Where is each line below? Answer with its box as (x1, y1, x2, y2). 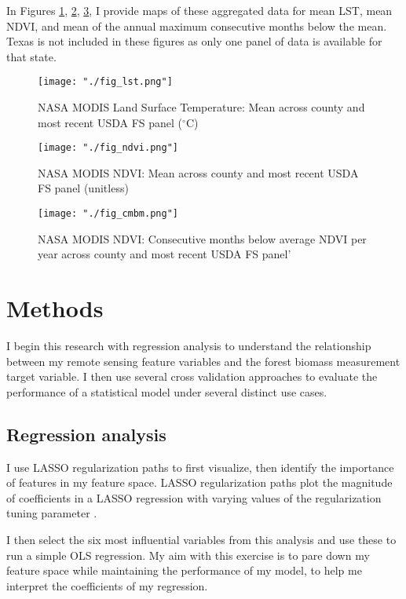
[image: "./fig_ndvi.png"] (38, 142, 178, 154)
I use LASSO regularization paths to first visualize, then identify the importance (6, 458, 394, 475)
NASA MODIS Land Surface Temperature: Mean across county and (38, 99, 365, 115)
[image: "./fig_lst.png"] (38, 76, 173, 88)
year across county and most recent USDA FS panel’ (38, 246, 291, 262)
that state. (6, 48, 57, 64)
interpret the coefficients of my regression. (6, 577, 208, 594)
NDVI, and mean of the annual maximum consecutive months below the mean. (6, 17, 387, 34)
